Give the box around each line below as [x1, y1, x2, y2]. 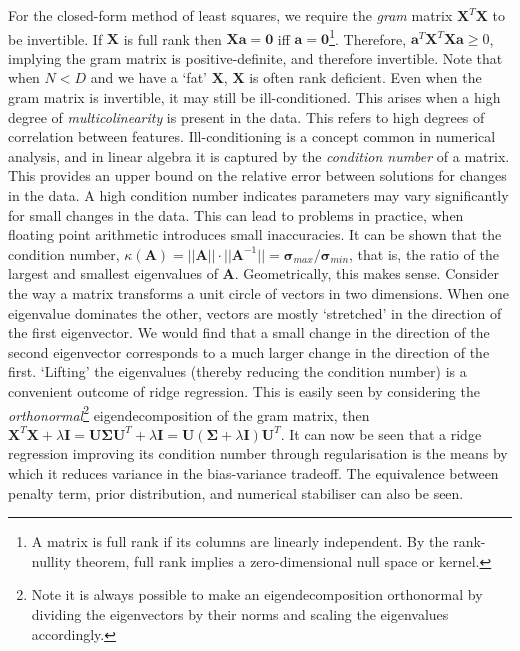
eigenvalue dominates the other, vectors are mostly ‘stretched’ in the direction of [8, 302, 502, 323]
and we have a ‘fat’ [90, 67, 207, 88]
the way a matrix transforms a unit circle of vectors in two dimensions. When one [8, 282, 510, 303]
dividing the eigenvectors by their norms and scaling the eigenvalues [31, 603, 449, 624]
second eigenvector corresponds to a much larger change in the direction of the [8, 341, 490, 362]
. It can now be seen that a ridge [280, 423, 482, 444]
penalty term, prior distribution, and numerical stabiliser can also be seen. [8, 482, 464, 503]
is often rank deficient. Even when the [249, 67, 482, 88]
